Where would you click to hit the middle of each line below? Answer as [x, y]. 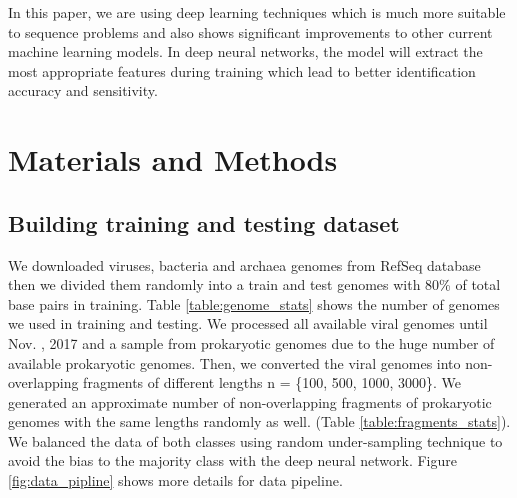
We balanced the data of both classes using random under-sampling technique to [255, 440]
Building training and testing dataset [204, 222]
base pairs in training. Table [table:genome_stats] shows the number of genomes [254, 303]
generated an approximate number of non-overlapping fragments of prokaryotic [250, 401]
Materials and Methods [173, 159]
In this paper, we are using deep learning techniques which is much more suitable [257, 12]
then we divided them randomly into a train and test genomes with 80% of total [254, 284]
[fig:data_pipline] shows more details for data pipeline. [175, 480]
